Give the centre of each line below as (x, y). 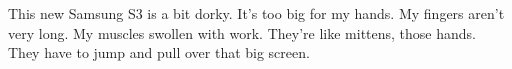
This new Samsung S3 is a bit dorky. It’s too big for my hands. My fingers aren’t (256, 13)
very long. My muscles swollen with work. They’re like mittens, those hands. (242, 32)
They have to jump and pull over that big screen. (159, 52)
